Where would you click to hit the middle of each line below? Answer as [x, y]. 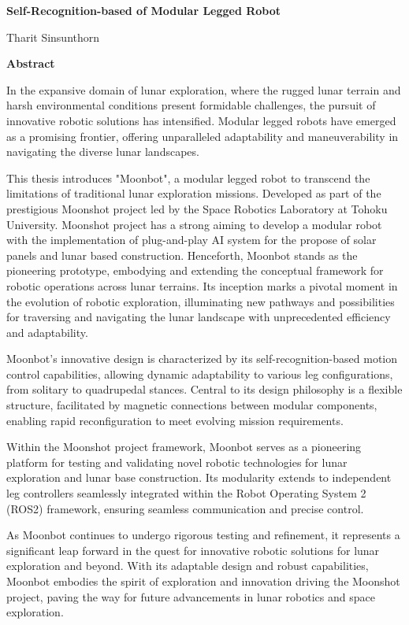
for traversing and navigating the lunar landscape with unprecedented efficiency [199, 317]
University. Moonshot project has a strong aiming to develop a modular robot [194, 224]
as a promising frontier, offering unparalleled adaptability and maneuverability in [203, 136]
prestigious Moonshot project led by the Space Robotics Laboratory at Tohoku [197, 208]
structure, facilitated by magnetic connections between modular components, [192, 405]
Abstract [31, 63]
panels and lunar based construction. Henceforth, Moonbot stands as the [182, 255]
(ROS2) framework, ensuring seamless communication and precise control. [185, 508]
